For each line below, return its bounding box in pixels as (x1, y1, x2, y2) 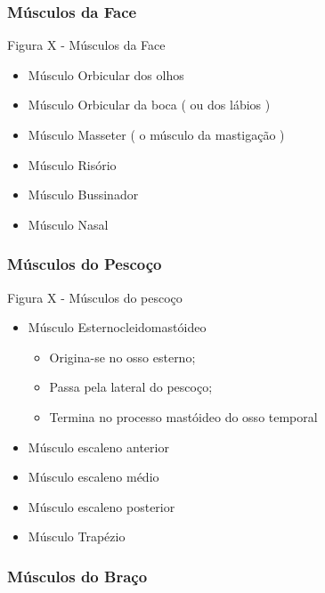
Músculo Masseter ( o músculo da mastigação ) (28, 126, 285, 143)
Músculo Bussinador (28, 185, 139, 204)
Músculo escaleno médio (28, 467, 159, 486)
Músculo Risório (28, 155, 117, 174)
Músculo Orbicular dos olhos (28, 65, 184, 84)
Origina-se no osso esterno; (49, 347, 196, 366)
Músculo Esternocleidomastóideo (28, 318, 207, 337)
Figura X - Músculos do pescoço (7, 288, 183, 306)
